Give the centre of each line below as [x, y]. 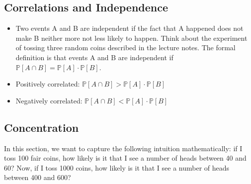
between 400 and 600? [38, 177]
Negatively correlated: [49, 100]
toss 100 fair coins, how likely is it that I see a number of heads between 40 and [125, 158]
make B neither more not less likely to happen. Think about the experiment [131, 38]
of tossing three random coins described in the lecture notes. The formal [125, 47]
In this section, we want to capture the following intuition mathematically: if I [123, 148]
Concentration [42, 127]
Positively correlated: [48, 84]
